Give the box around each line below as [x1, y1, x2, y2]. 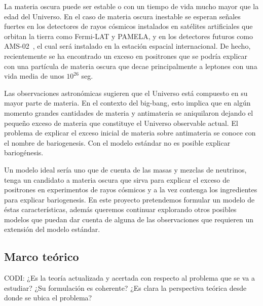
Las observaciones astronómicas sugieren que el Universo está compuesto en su [4, 87, 248, 98]
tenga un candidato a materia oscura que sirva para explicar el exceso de [4, 174, 230, 185]
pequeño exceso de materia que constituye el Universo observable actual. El [4, 117, 238, 128]
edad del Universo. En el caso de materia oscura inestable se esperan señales [4, 11, 241, 21]
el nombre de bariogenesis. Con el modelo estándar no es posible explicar [4, 137, 231, 148]
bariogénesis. [4, 147, 44, 158]
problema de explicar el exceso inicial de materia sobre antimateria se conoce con [4, 127, 256, 138]
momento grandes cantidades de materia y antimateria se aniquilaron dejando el [4, 107, 253, 118]
